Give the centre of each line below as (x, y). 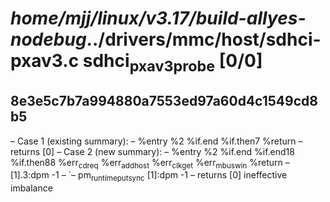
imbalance (31, 188)
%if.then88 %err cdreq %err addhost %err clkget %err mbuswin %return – (150, 163)
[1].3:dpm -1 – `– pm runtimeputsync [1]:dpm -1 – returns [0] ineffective (149, 176)
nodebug (48, 39)
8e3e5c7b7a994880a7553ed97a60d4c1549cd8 (164, 101)
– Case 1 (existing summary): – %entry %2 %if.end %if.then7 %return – (156, 141)
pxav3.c (45, 61)
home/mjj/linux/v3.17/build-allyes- (158, 18)
